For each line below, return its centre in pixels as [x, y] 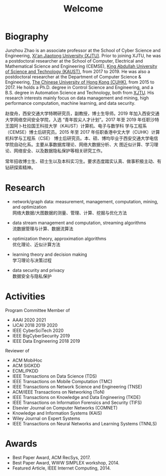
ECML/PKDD [25, 371]
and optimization [29, 207]
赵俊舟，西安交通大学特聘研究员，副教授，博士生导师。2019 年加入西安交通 [82, 113]
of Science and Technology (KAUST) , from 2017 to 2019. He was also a [78, 71]
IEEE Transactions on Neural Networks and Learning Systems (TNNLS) [84, 423]
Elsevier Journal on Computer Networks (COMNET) [65, 407]
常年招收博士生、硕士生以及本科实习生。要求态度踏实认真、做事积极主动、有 [83, 161]
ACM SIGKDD [26, 365]
